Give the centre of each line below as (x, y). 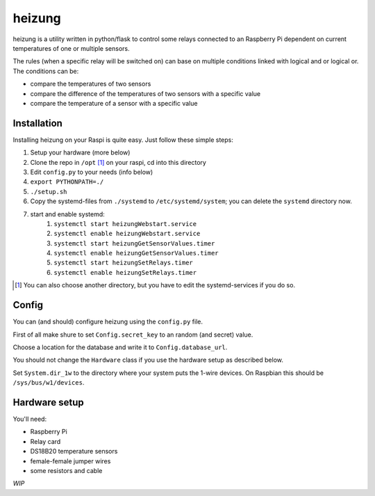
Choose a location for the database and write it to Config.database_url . (120, 347)
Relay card (45, 441)
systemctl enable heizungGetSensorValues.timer (136, 253)
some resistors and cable (66, 470)
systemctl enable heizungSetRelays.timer (125, 272)
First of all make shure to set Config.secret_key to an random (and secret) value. (133, 335)
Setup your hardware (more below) (80, 152)
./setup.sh (49, 192)
